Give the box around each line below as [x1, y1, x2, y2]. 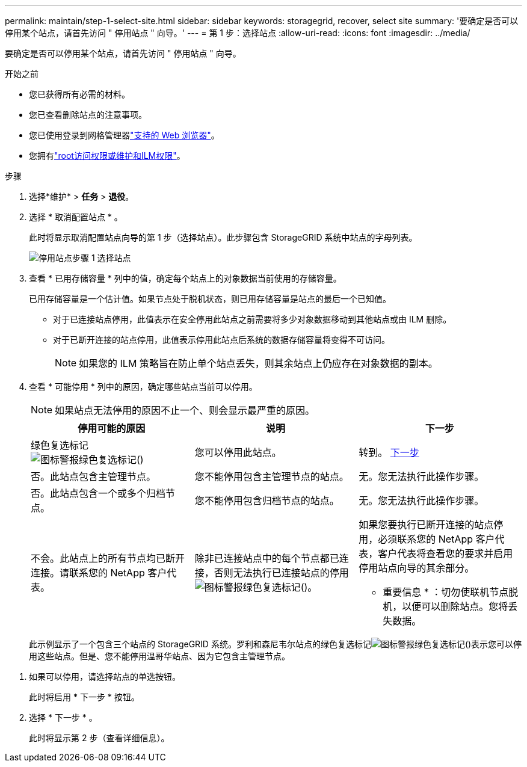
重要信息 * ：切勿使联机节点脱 [383, 586, 519, 598]
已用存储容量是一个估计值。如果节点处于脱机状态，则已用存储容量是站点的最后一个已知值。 [29, 294, 391, 304]
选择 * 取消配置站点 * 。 [29, 212, 123, 222]
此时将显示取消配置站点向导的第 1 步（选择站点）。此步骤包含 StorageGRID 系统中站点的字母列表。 [29, 232, 418, 242]
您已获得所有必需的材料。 [29, 89, 130, 99]
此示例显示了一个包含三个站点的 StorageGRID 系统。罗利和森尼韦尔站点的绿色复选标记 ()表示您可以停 [29, 639, 522, 649]
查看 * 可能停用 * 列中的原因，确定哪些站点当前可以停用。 [29, 381, 257, 392]
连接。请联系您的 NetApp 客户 [31, 567, 167, 579]
